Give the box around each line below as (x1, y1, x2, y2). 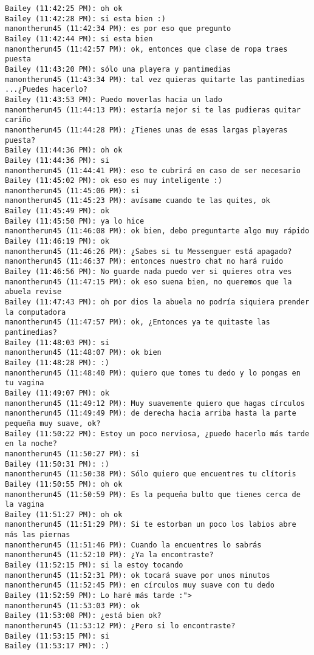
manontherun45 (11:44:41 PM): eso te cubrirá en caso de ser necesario (5, 166, 301, 175)
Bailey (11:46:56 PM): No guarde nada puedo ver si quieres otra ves (5, 267, 292, 276)
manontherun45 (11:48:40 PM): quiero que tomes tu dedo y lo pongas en (5, 368, 301, 377)
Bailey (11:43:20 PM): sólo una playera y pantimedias (5, 64, 231, 74)
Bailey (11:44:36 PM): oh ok (5, 146, 123, 155)
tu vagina (5, 379, 44, 388)
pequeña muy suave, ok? (5, 419, 101, 428)
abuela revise (5, 287, 62, 297)
